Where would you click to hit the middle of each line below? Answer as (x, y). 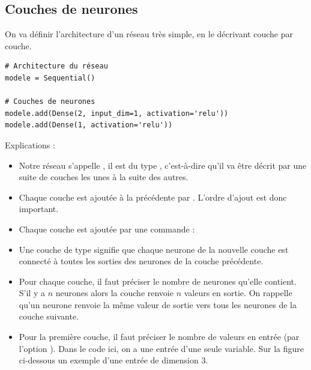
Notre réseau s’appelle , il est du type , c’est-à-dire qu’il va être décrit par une (163, 165)
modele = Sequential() (50, 78)
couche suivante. (49, 316)
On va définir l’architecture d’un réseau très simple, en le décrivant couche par (149, 34)
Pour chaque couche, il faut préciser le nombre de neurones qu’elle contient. (158, 281)
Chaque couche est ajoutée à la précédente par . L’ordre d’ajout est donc (153, 197)
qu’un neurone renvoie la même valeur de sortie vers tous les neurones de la (158, 304)
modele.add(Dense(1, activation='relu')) (89, 125)
